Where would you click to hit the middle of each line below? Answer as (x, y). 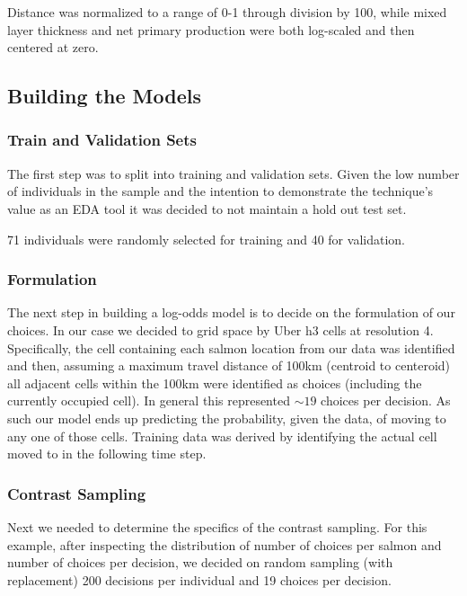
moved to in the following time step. (107, 454)
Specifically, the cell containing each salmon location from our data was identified (231, 347)
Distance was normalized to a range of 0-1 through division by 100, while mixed (227, 12)
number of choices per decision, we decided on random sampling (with (200, 562)
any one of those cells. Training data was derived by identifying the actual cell (222, 436)
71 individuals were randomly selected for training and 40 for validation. (206, 239)
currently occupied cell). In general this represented (149, 400)
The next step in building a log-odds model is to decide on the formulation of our (231, 312)
